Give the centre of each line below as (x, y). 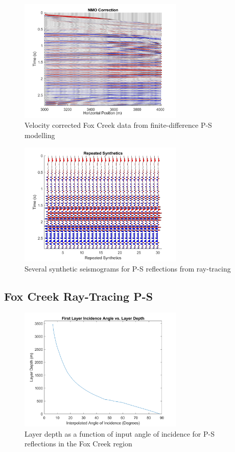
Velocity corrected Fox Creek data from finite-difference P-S (118, 125)
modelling (40, 135)
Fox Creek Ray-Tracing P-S (79, 296)
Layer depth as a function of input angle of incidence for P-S (120, 433)
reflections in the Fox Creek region (78, 444)
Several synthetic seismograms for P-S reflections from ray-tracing (128, 268)
